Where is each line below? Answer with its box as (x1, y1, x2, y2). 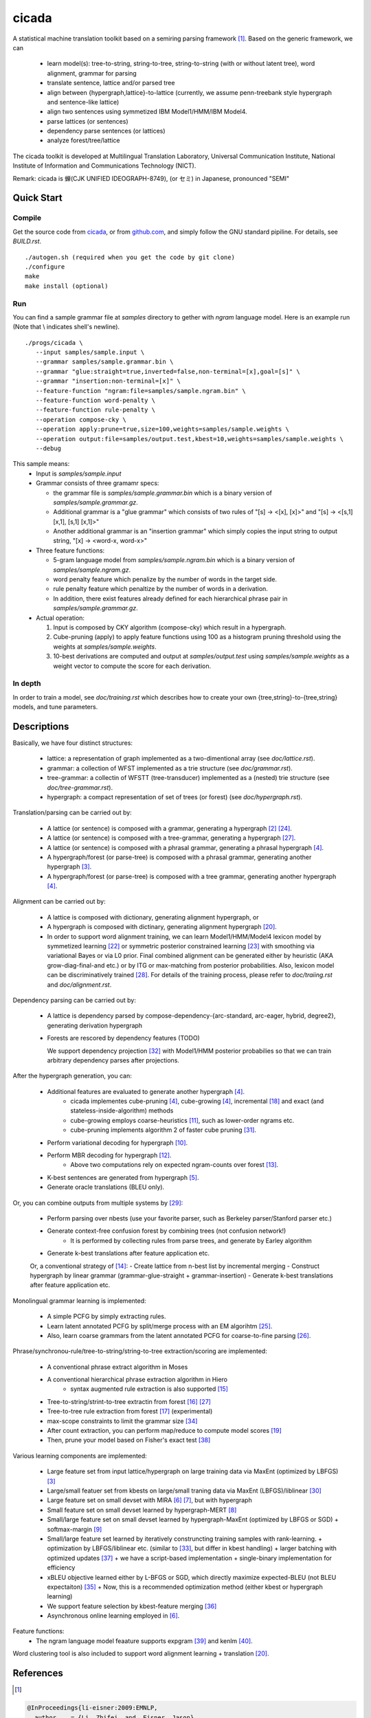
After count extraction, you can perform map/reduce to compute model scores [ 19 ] (47, 1427, 282, 1435)
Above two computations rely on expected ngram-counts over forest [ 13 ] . (70, 1161, 279, 1169)
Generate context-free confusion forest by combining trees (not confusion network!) (47, 1227, 286, 1235)
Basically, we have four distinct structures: (12, 739, 133, 747)
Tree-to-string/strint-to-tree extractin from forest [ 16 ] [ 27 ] (47, 1397, 211, 1405)
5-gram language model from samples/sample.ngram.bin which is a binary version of (53, 556, 295, 564)
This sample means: (12, 460, 70, 468)
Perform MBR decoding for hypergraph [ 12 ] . (47, 1151, 172, 1159)
